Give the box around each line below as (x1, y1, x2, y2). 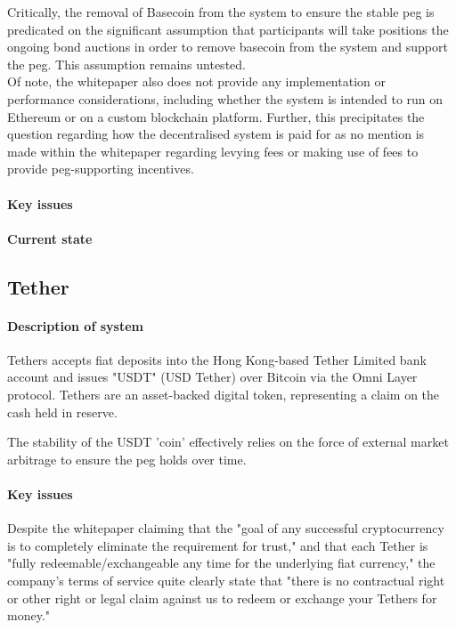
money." (7, 606, 51, 625)
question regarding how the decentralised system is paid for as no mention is (7, 125, 425, 143)
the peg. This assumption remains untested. (7, 54, 246, 73)
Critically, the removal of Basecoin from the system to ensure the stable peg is (7, 3, 435, 20)
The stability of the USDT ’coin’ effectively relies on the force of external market (7, 432, 449, 451)
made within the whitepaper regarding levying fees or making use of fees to (7, 141, 419, 160)
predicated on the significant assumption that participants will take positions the (7, 20, 449, 38)
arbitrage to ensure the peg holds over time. (7, 449, 247, 468)
